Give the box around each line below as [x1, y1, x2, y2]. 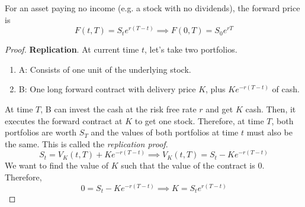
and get [206, 102, 233, 115]
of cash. [272, 83, 300, 95]
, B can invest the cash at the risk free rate [40, 102, 197, 115]
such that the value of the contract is [121, 159, 255, 172]
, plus [206, 83, 226, 95]
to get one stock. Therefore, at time [134, 114, 264, 127]
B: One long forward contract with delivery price [18, 83, 196, 95]
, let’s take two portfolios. [145, 43, 237, 56]
